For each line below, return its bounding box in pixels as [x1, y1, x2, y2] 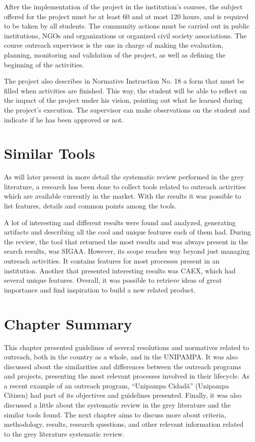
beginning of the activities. [4, 59, 84, 69]
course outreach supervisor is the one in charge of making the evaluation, [4, 40, 224, 50]
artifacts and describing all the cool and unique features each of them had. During [4, 227, 251, 237]
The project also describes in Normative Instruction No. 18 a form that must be [4, 76, 245, 86]
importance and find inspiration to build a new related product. [4, 284, 196, 295]
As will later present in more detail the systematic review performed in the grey [4, 172, 244, 182]
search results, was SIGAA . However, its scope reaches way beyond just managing [4, 246, 250, 256]
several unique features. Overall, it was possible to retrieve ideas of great [4, 275, 222, 285]
